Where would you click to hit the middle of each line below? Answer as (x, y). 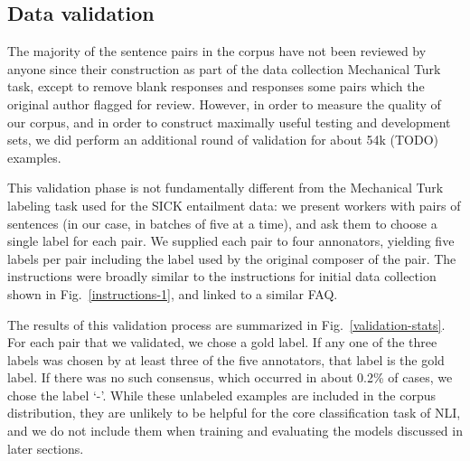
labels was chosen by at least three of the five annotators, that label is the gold (226, 359)
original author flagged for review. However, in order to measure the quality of (224, 103)
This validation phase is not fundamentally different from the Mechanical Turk (226, 188)
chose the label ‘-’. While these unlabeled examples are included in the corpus (222, 395)
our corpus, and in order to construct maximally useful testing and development (229, 122)
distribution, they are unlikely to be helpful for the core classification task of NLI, (234, 413)
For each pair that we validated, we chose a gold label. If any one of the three (222, 342)
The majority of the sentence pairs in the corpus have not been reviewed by (217, 51)
